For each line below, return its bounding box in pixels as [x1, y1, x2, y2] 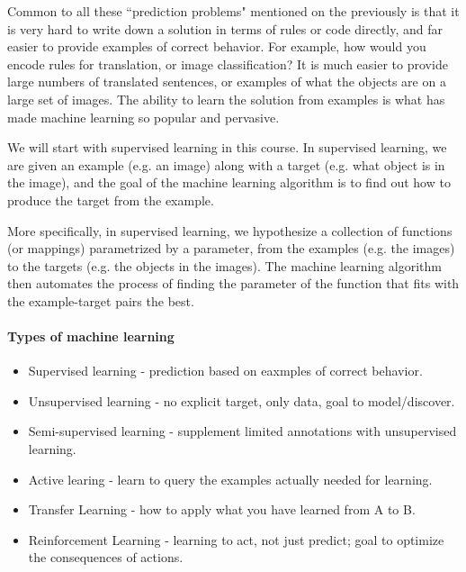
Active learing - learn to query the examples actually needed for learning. [28, 469, 433, 488]
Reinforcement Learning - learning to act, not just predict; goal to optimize [28, 530, 444, 549]
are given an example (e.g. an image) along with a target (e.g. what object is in [7, 155, 445, 174]
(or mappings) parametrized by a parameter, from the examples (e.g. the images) [7, 239, 455, 258]
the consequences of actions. [28, 548, 184, 567]
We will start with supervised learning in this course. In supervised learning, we [7, 138, 447, 157]
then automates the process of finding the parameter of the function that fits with [7, 274, 460, 293]
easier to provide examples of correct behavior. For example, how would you [7, 37, 426, 56]
